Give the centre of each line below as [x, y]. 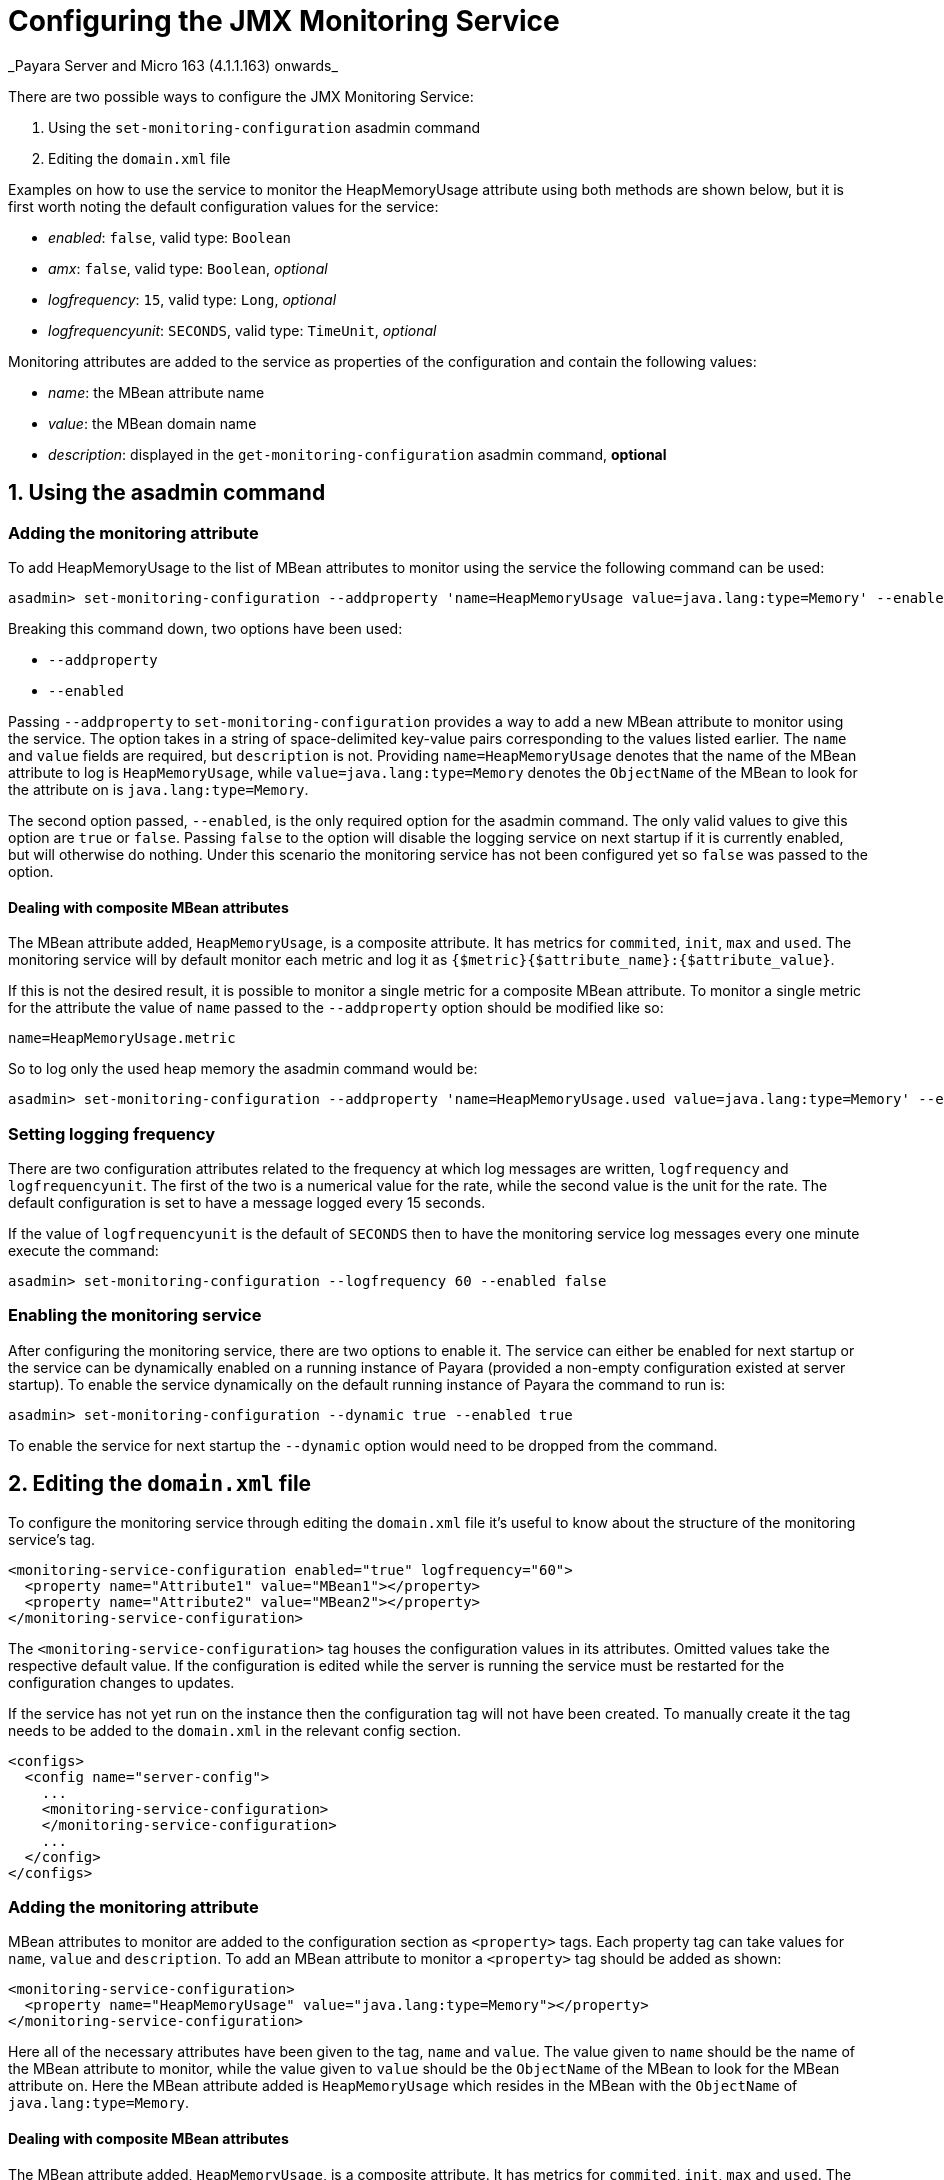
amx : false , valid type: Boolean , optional [188, 268]
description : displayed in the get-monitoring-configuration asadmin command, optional [357, 454]
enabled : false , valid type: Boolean [170, 237]
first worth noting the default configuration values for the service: [223, 206]
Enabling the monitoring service [135, 1315]
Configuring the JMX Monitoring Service [284, 21]
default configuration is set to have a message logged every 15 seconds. [247, 1202]
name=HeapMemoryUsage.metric [122, 1038]
